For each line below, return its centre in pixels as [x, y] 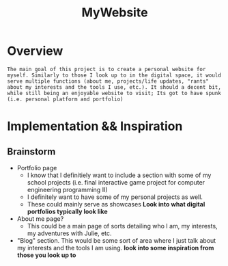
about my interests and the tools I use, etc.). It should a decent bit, [114, 87]
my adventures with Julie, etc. [69, 233]
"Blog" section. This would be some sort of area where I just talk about [116, 240]
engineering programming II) [67, 189]
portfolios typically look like [67, 211]
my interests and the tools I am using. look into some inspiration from [115, 248]
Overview [35, 51]
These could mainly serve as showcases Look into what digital [116, 204]
